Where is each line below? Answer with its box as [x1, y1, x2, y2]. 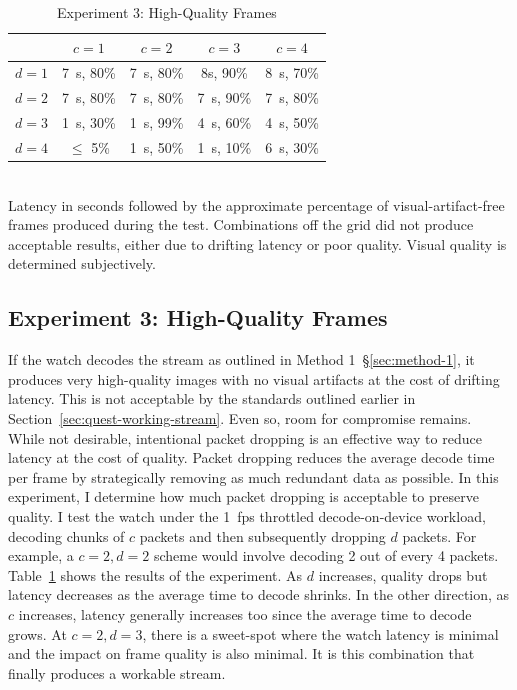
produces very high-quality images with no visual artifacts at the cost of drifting [8, 368, 500, 389]
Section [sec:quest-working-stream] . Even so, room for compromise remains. [8, 408, 472, 429]
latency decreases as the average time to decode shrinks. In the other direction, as [8, 584, 510, 605]
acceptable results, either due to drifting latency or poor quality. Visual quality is [8, 233, 507, 254]
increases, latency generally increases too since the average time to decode [18, 603, 472, 624]
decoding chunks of [8, 525, 125, 546]
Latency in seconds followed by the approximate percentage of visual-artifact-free [8, 194, 505, 215]
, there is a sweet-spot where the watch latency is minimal [142, 623, 499, 644]
